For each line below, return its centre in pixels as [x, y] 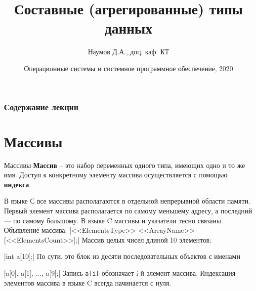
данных [128, 28]
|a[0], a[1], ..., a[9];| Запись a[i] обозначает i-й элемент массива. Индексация [120, 272]
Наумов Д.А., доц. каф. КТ [128, 52]
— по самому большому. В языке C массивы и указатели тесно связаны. [114, 220]
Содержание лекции [41, 106]
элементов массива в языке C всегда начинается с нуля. [88, 282]
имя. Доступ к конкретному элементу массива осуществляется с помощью [116, 175]
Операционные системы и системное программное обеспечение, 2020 [128, 68]
